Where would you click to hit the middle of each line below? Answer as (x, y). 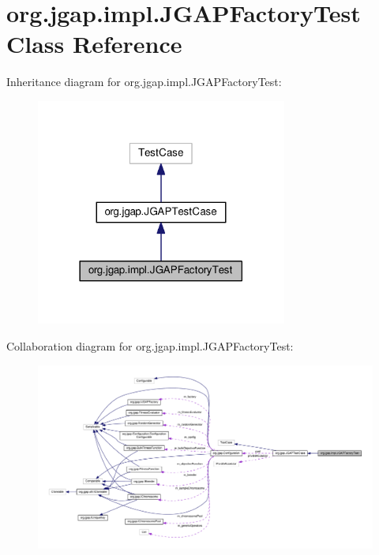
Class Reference (94, 44)
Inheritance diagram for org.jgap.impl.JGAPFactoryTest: (144, 82)
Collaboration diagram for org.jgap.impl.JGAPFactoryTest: (150, 346)
